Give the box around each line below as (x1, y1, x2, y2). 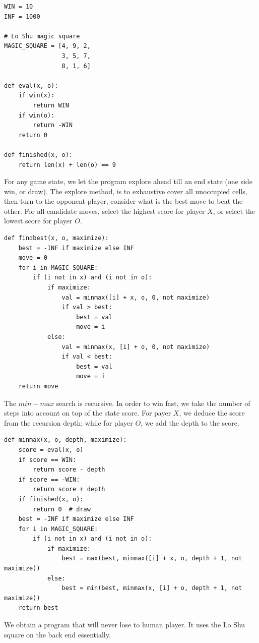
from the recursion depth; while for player (4, 417, 133, 428)
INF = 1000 (4, 13, 40, 20)
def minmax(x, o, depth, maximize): (4, 436, 127, 444)
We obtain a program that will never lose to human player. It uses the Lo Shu (4, 619, 245, 630)
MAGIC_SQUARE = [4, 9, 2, (4, 42, 91, 50)
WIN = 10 (4, 3, 33, 10)
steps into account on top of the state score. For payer (4, 407, 171, 418)
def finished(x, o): (4, 151, 73, 158)
